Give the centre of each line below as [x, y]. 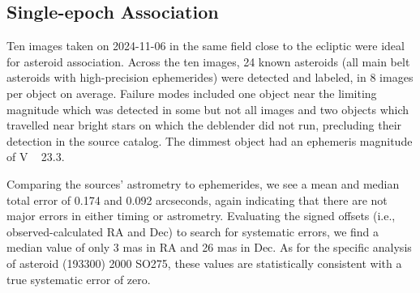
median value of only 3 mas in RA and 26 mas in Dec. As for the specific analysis [209, 247]
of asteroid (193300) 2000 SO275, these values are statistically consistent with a [204, 263]
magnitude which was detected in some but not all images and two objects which [208, 109]
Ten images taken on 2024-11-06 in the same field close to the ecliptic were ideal [206, 46]
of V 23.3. [36, 157]
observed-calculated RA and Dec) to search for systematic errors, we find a [193, 231]
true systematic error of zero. [79, 279]
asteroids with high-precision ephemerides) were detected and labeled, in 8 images [210, 77]
